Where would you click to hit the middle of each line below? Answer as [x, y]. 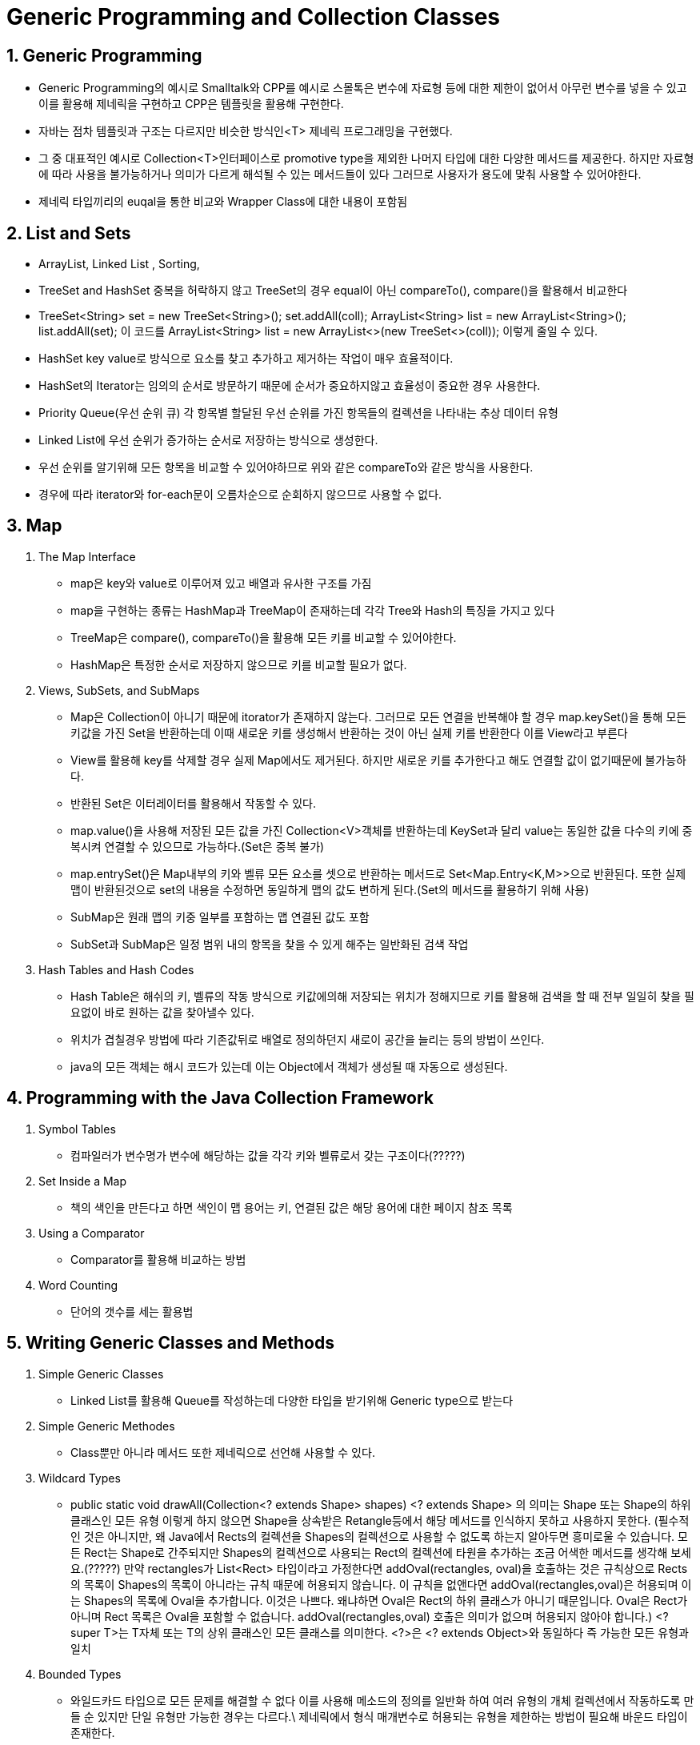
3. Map [34, 526]
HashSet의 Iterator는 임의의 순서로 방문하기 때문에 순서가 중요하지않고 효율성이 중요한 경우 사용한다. [290, 386]
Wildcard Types [80, 1478]
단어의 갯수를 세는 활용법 [132, 1311]
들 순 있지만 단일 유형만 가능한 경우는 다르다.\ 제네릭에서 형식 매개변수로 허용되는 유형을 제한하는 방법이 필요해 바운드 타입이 [379, 1716]
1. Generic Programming [104, 55]
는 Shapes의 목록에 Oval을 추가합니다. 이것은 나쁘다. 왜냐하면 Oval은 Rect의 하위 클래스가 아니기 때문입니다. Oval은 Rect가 [379, 1600]
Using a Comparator [92, 1233]
